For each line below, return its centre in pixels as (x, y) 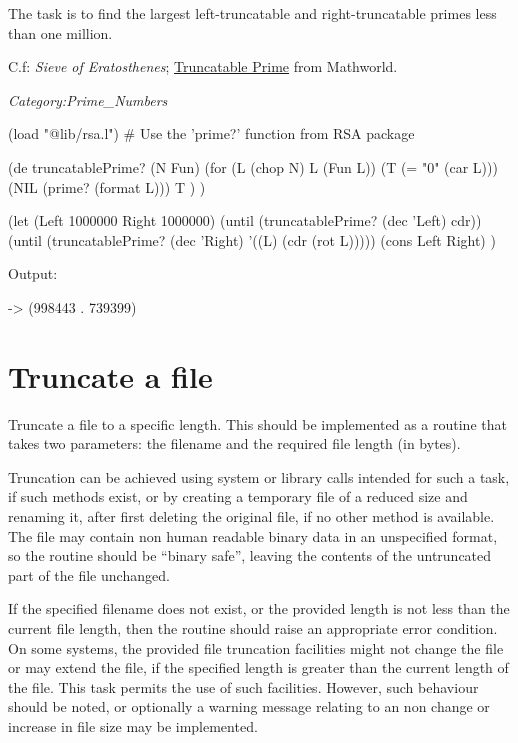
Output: (33, 273)
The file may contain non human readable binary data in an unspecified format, (253, 535)
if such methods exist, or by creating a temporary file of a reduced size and (238, 496)
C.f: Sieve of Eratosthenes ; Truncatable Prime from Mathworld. (203, 66)
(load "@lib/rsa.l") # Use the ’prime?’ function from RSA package (211, 133)
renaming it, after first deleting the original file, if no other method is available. (251, 516)
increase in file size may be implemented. (133, 725)
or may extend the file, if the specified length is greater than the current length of (258, 667)
